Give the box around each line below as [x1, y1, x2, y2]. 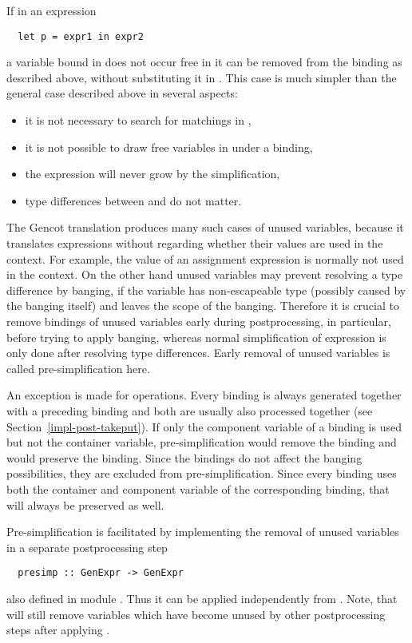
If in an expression [6, 2, 97, 18]
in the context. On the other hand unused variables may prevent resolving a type [6, 266, 403, 283]
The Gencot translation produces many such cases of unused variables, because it [6, 219, 404, 236]
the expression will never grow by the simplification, [25, 165, 280, 182]
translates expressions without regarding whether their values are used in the [6, 235, 383, 251]
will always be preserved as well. [6, 496, 164, 513]
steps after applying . [6, 621, 110, 638]
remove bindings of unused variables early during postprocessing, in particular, [6, 312, 391, 329]
